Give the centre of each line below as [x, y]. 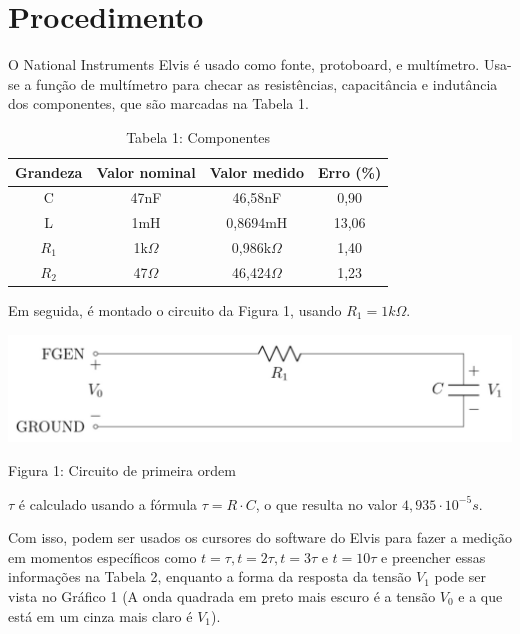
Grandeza [49, 171]
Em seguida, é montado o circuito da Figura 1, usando [175, 309]
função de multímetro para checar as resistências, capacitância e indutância [267, 83]
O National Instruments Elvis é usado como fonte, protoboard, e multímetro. [244, 64]
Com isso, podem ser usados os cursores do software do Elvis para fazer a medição [260, 537]
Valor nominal [146, 171]
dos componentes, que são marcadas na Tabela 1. [158, 103]
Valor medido [257, 171]
